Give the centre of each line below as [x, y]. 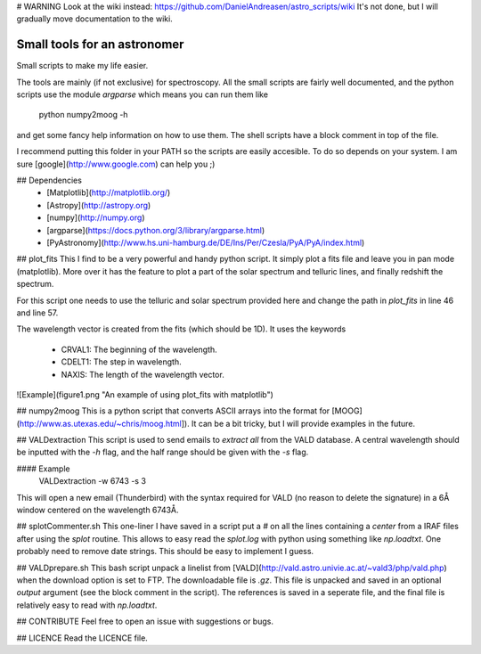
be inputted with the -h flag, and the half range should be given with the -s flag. [163, 452]
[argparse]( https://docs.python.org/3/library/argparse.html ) [156, 230]
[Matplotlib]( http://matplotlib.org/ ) [109, 192]
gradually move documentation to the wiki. [94, 19]
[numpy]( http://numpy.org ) [96, 217]
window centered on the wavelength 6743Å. [98, 510]
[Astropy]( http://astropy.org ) [99, 205]
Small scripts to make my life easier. [82, 66]
